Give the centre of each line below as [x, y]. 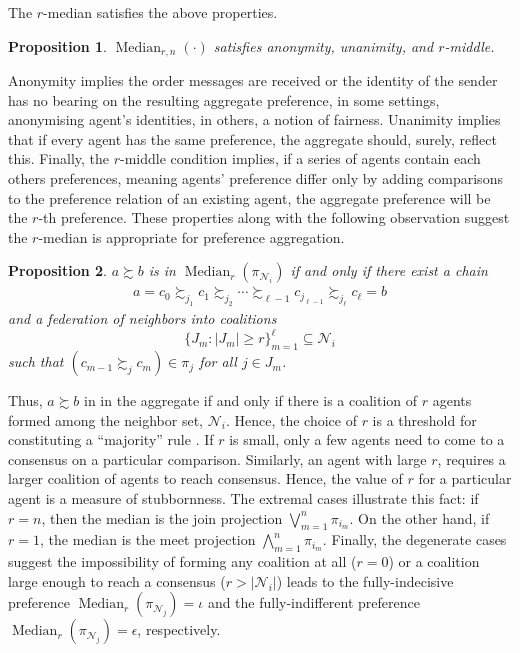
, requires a [471, 458]
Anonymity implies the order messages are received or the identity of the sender [253, 80]
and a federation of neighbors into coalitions [142, 318]
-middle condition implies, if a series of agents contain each [300, 158]
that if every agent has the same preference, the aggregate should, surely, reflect [252, 138]
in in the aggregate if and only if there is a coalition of [251, 400]
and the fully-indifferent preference [313, 602]
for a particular [465, 478]
